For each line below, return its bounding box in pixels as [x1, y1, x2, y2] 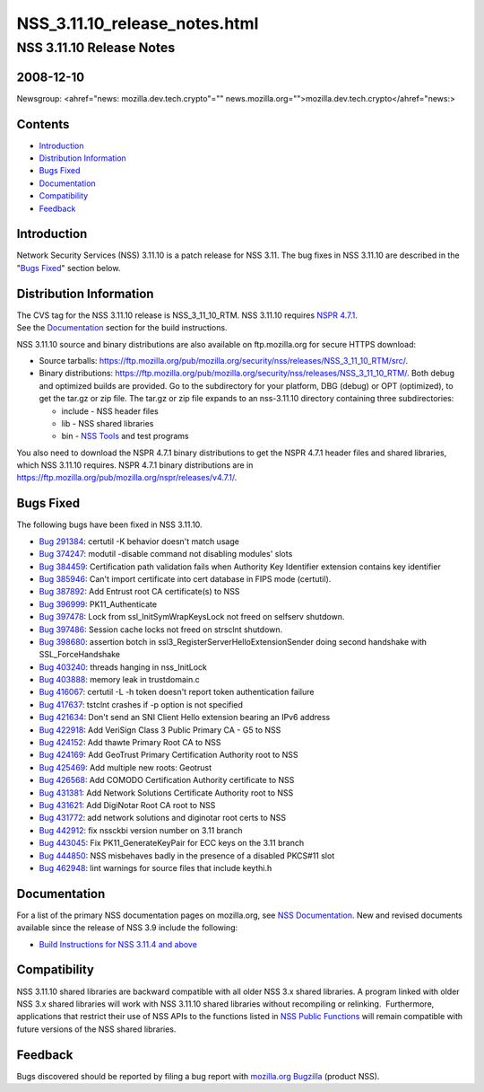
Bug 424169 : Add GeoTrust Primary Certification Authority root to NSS [39, 750, 298, 761]
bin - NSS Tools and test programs [61, 431, 189, 442]
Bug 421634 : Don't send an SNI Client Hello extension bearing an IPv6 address [39, 712, 331, 723]
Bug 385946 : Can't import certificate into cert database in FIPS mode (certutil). [39, 573, 332, 584]
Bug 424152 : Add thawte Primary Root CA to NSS [39, 737, 221, 748]
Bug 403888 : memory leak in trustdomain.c [39, 674, 201, 685]
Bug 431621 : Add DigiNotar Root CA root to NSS [39, 799, 216, 810]
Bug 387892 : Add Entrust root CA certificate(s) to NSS [39, 586, 240, 597]
